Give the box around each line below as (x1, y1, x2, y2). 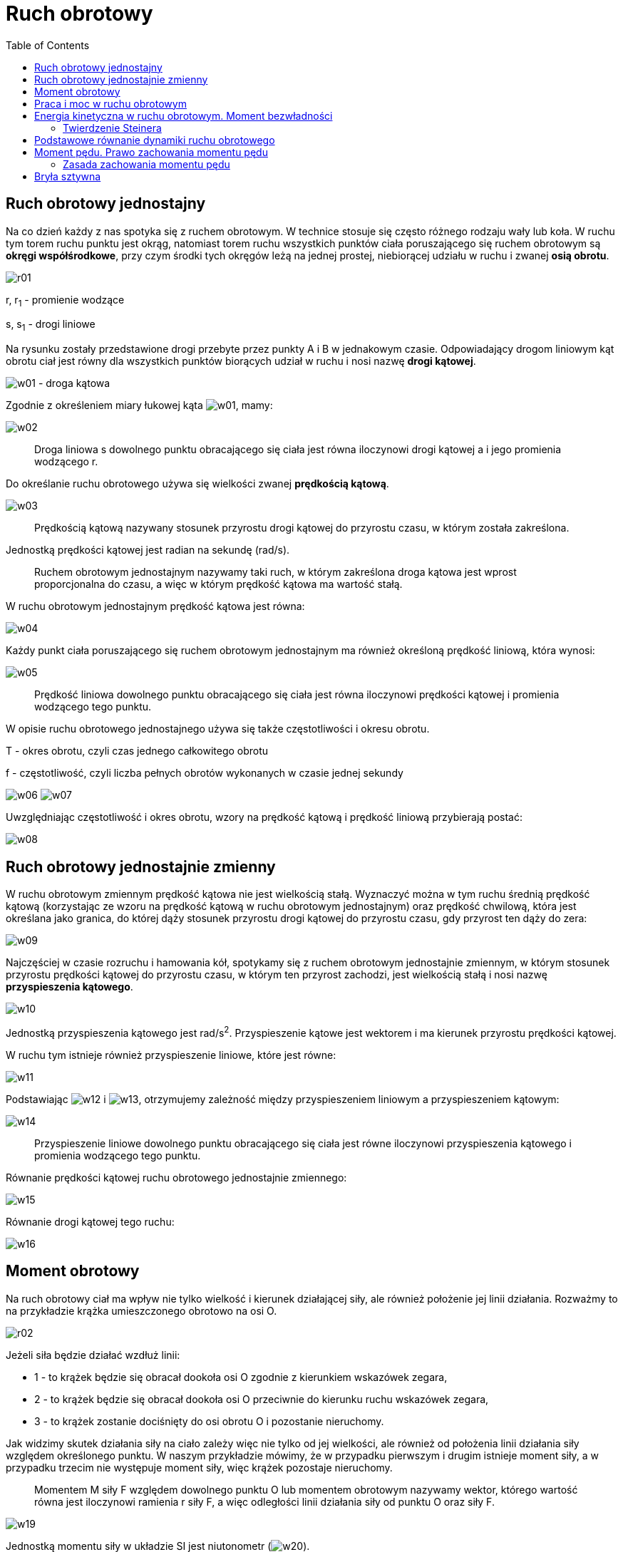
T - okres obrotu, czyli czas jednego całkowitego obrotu (6, 745, 269, 757)
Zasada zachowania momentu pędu (63, 157, 230, 170)
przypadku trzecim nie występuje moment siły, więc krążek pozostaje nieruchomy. (6, 1461, 393, 1474)
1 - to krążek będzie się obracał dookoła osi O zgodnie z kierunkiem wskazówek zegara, (34, 1370, 448, 1383)
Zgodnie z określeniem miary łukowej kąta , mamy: (6, 399, 273, 412)
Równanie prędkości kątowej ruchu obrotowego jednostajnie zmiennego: (6, 1171, 347, 1184)
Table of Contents (6, 38, 90, 51)
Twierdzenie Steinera (63, 121, 162, 134)
